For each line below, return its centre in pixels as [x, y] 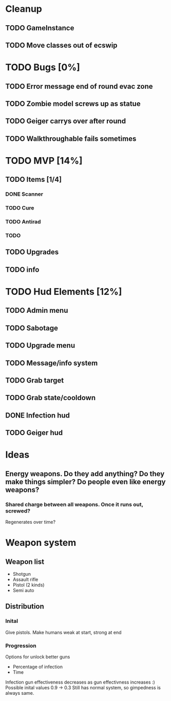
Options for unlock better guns [38, 657]
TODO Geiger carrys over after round [66, 121]
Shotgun [22, 574]
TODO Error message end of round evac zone [79, 86]
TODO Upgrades [32, 252]
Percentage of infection [38, 667]
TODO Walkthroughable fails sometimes [71, 138]
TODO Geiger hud [34, 433]
